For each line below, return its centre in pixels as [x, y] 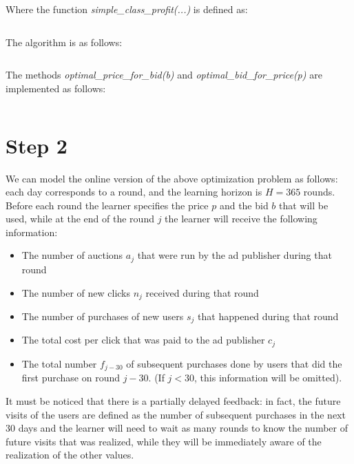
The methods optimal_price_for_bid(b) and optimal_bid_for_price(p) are [164, 75]
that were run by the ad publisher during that [235, 255]
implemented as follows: [56, 88]
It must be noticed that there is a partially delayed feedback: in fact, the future [173, 400]
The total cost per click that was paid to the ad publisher [143, 340]
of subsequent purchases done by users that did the [234, 363]
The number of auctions [72, 255]
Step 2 [37, 145]
